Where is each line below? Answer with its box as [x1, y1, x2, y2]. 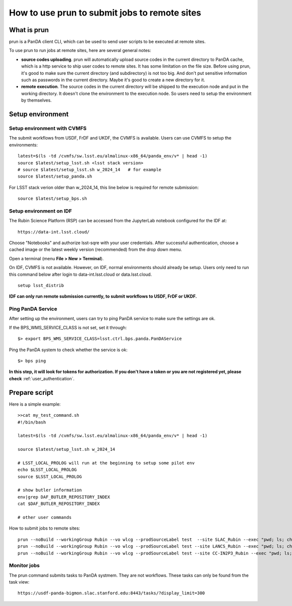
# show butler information [18, 487, 82, 493]
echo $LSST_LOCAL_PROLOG [18, 467, 77, 473]
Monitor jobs [9, 562, 40, 569]
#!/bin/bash [18, 419, 46, 425]
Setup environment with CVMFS [9, 125, 87, 131]
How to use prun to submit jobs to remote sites [9, 7, 201, 18]
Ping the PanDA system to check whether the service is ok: [9, 347, 128, 353]
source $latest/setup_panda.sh [18, 174, 92, 179]
